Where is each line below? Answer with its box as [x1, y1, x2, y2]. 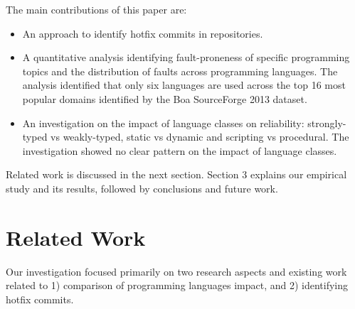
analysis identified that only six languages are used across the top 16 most [22, 77, 346, 92]
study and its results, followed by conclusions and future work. [6, 180, 278, 195]
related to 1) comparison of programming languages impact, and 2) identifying [6, 278, 349, 293]
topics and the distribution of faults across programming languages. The [22, 63, 338, 78]
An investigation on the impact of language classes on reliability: [22, 115, 304, 130]
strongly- [307, 115, 346, 130]
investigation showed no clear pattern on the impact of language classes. [22, 143, 337, 158]
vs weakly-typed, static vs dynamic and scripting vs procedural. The [51, 129, 349, 144]
